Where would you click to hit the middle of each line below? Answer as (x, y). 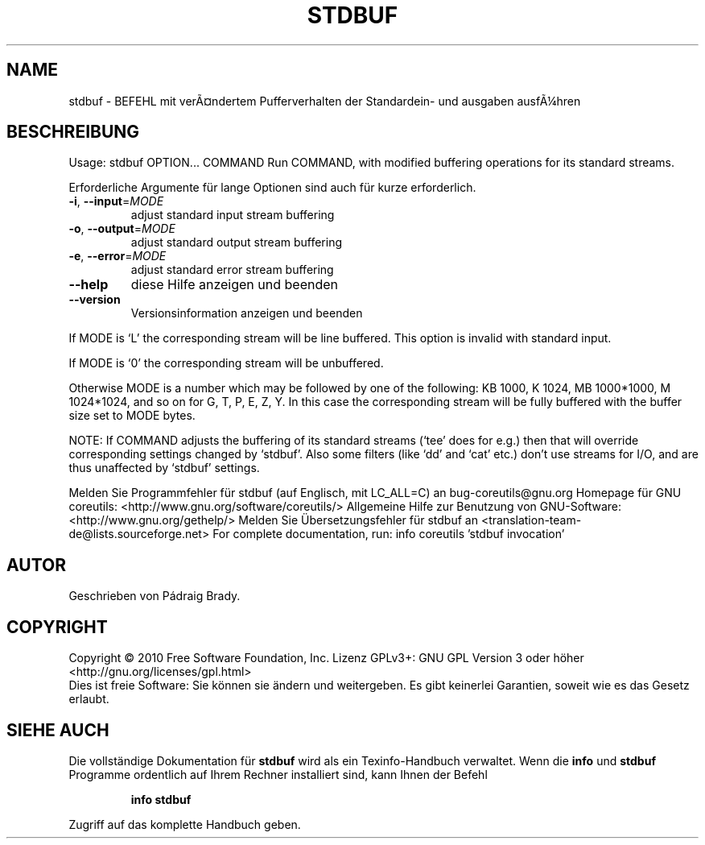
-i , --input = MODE (116, 201)
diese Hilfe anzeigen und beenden (235, 285)
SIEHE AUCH (58, 730)
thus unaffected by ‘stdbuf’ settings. (164, 468)
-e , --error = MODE (117, 256)
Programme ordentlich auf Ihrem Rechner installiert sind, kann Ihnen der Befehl (278, 774)
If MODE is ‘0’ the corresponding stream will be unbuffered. (226, 363)
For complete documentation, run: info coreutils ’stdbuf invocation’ (389, 534)
